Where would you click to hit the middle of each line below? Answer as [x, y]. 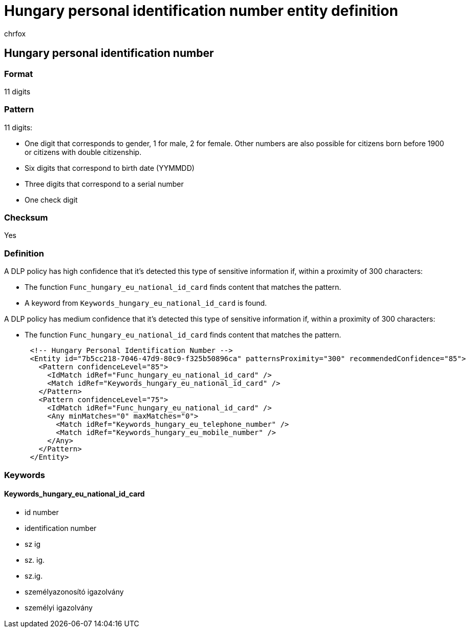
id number [42, 512]
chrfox [15, 33]
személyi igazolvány [59, 607]
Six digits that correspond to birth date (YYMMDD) [110, 168]
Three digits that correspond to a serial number [104, 184]
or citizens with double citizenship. [83, 152]
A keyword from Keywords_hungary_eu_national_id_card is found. [146, 303]
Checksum [26, 218]
